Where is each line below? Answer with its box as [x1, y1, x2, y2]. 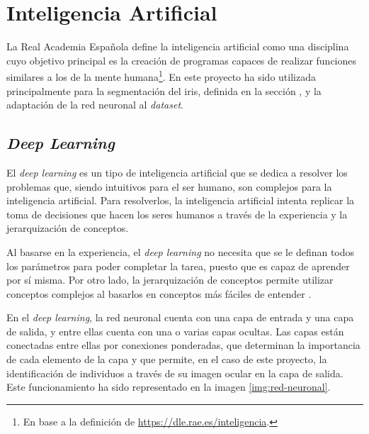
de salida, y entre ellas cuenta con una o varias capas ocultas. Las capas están [6, 323, 344, 338]
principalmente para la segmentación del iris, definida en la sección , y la [6, 83, 322, 98]
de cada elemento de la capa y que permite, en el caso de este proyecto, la [6, 352, 327, 367]
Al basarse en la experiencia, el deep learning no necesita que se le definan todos [6, 244, 355, 259]
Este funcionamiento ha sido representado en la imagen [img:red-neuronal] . [6, 379, 331, 394]
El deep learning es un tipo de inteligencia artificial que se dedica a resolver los [6, 165, 348, 179]
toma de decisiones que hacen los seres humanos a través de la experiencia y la [6, 206, 348, 221]
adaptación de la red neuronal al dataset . [6, 97, 183, 112]
